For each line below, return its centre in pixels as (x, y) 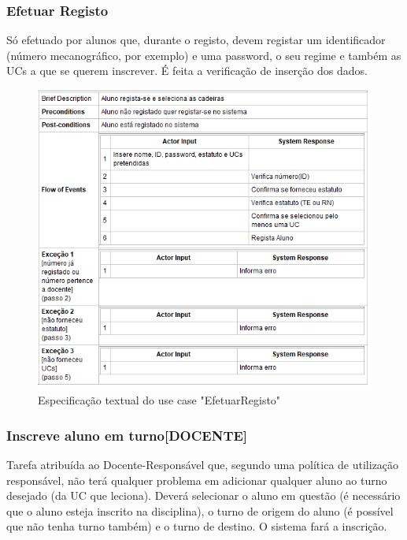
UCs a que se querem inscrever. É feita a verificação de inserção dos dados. (187, 71)
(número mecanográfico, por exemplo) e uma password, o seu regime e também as (204, 55)
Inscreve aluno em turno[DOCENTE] (127, 435)
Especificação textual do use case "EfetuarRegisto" (159, 400)
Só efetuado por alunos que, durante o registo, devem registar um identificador (196, 40)
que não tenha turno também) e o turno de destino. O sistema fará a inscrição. (197, 526)
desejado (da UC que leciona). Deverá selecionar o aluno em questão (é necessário (203, 495)
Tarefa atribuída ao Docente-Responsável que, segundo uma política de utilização (203, 464)
